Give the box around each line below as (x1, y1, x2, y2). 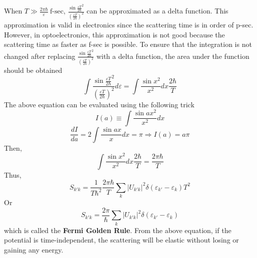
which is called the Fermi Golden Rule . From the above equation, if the (4, 225, 231, 235)
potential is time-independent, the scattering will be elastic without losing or (4, 235, 239, 245)
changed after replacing (4, 50, 75, 61)
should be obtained (4, 64, 62, 75)
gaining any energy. (4, 244, 63, 255)
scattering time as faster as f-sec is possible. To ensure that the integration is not (4, 39, 252, 49)
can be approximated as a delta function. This (86, 5, 228, 16)
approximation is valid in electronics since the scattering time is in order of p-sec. (4, 19, 253, 29)
